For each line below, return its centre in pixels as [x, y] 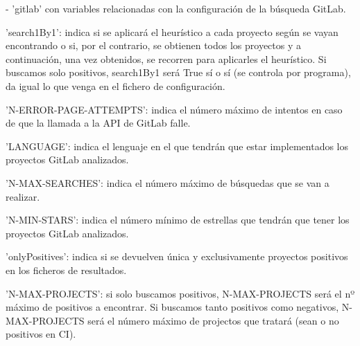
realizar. [23, 196]
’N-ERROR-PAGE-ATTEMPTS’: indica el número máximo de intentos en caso [174, 109]
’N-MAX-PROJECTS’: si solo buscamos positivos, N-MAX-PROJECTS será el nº [180, 293]
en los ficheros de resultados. [66, 270]
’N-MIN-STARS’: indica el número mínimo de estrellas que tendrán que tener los [178, 220]
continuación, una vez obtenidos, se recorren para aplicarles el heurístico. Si [166, 58]
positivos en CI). [41, 334]
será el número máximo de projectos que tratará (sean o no [213, 320]
